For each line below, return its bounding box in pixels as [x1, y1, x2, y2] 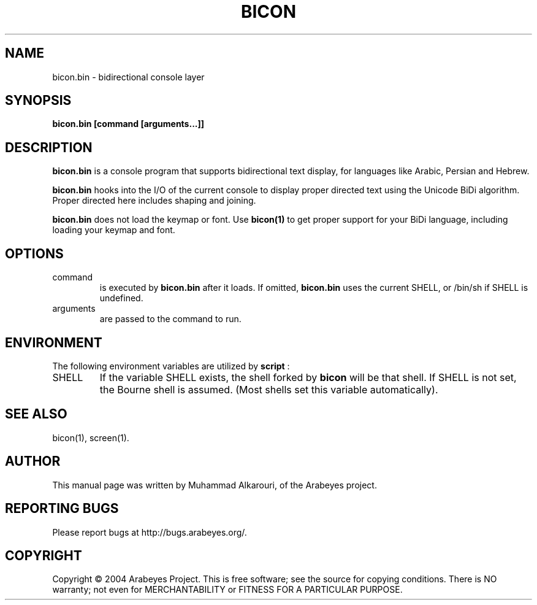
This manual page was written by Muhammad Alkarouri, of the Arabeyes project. [52, 479, 377, 490]
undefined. [99, 293, 143, 304]
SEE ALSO [5, 406, 67, 422]
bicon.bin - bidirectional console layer [52, 71, 205, 82]
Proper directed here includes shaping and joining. [52, 195, 256, 206]
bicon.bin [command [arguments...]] [52, 118, 205, 129]
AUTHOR [5, 453, 61, 469]
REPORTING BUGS [5, 501, 119, 517]
